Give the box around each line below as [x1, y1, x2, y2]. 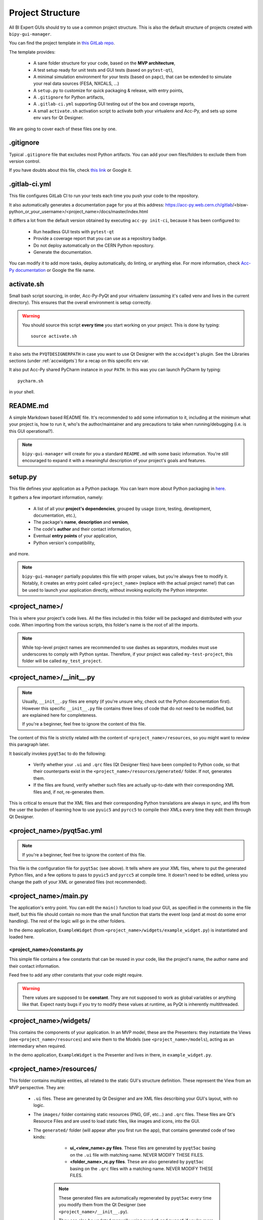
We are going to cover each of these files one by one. [9, 126, 117, 132]
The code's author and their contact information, [33, 526, 131, 532]
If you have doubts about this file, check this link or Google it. [9, 167, 132, 173]
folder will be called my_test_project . [22, 658, 102, 664]
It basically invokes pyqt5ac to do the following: [9, 751, 107, 756]
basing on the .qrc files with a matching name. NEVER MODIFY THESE [70, 1165, 213, 1171]
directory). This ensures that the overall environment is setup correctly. [9, 300, 152, 305]
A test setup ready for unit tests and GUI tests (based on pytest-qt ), [33, 67, 174, 73]
